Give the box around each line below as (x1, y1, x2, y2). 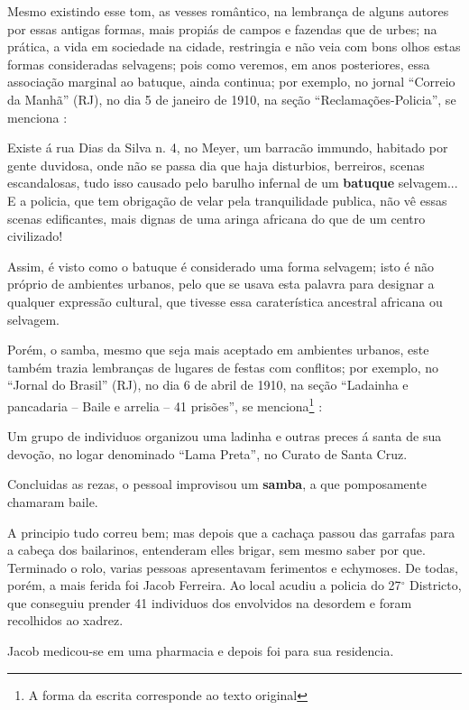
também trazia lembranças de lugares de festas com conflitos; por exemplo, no (7, 357, 439, 376)
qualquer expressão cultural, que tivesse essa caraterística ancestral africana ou (7, 291, 443, 310)
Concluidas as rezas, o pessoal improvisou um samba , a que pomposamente (7, 475, 427, 493)
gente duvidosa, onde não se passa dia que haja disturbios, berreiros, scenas (7, 155, 425, 174)
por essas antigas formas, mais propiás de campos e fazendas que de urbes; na (7, 19, 437, 38)
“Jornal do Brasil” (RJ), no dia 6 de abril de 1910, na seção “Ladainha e (7, 375, 409, 394)
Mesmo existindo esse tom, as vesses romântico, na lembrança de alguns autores (7, 2, 449, 20)
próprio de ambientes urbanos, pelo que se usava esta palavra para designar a (7, 274, 435, 293)
